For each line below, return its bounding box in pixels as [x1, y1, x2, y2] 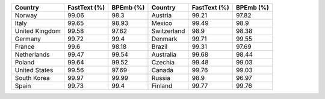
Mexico [151, 19, 173, 27]
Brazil [151, 42, 168, 51]
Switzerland [151, 27, 185, 35]
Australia [151, 51, 177, 58]
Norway [14, 11, 37, 19]
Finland [151, 82, 173, 89]
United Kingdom [14, 27, 61, 35]
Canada [151, 66, 174, 74]
